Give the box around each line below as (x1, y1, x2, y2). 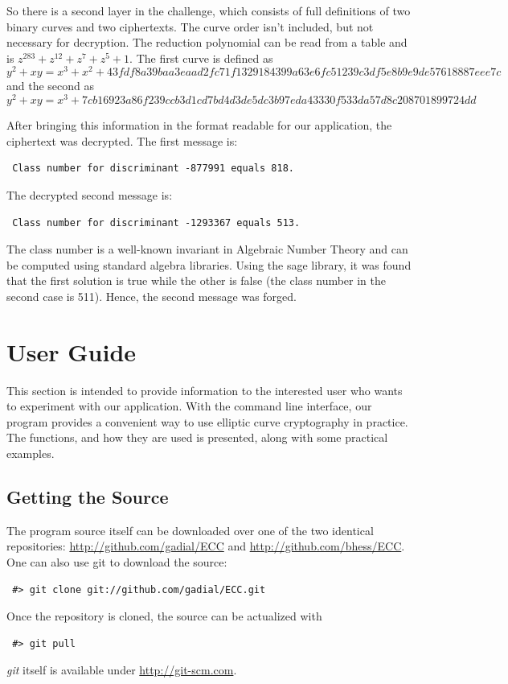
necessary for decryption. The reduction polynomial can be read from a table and (6, 34, 408, 51)
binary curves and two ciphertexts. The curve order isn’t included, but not (6, 18, 374, 35)
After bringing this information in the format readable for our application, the (6, 117, 392, 134)
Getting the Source (6, 484, 169, 509)
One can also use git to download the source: (6, 553, 227, 570)
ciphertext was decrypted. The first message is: (6, 132, 238, 149)
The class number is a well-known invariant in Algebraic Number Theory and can (6, 241, 408, 258)
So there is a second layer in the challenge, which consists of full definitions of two (6, 2, 411, 19)
